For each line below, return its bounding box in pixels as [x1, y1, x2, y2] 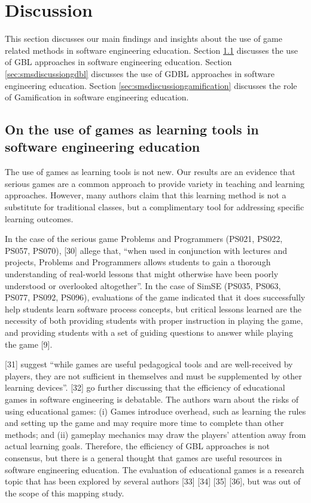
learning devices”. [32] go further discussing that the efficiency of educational [5, 381, 285, 394]
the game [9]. [5, 338, 53, 350]
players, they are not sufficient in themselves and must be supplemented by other [5, 369, 302, 382]
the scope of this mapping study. [5, 486, 124, 499]
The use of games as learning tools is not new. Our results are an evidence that [5, 165, 295, 178]
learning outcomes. [5, 212, 74, 225]
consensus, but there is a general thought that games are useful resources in [5, 451, 282, 464]
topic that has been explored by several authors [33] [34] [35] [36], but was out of [5, 475, 301, 487]
